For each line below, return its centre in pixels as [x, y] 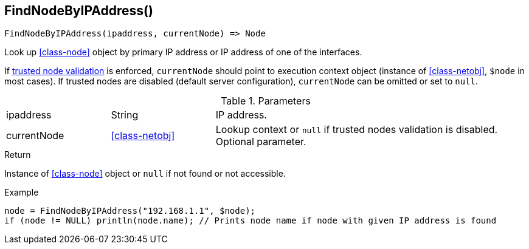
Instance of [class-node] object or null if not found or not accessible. [145, 174]
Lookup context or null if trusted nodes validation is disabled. [357, 130]
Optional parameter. [261, 142]
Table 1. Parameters [266, 101]
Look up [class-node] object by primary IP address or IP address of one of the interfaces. [183, 52]
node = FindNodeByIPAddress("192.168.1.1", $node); [130, 211]
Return [18, 155]
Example [22, 193]
